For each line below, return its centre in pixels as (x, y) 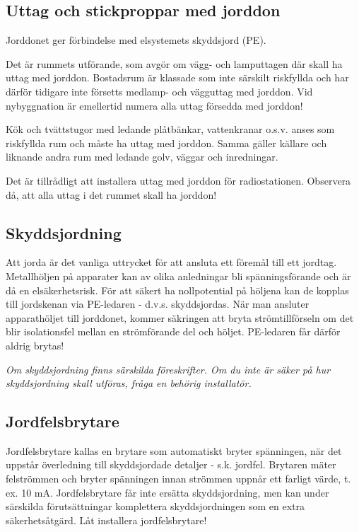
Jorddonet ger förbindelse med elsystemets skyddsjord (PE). (136, 40)
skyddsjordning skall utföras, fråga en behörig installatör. (129, 383)
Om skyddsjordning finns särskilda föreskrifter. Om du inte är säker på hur (168, 369)
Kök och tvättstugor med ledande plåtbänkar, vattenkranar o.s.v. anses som (170, 129)
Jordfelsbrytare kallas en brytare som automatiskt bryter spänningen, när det (174, 450)
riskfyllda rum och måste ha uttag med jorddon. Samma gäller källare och (166, 143)
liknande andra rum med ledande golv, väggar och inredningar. (142, 157)
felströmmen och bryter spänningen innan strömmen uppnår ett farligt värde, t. (178, 479)
